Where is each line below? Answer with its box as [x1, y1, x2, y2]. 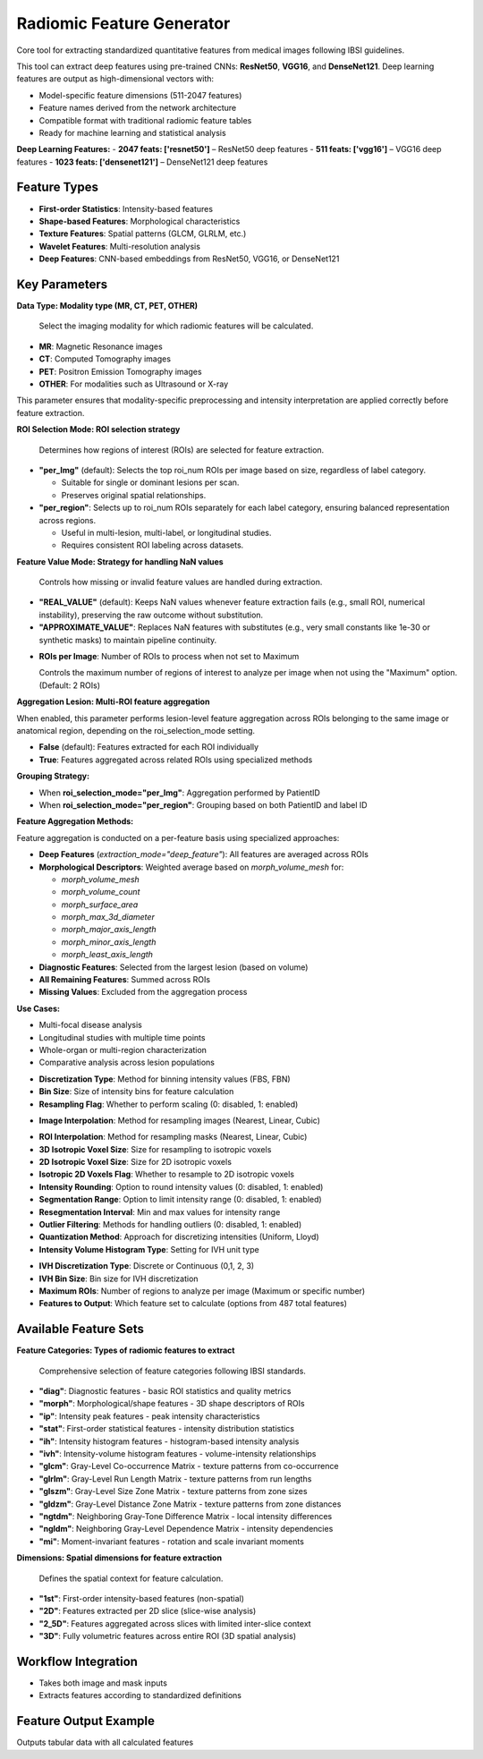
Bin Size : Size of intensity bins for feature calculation [38, 1086, 234, 1097]
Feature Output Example [16, 1713, 156, 1729]
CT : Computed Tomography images [38, 353, 172, 364]
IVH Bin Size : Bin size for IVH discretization [38, 1273, 199, 1284]
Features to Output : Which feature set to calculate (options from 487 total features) [38, 1298, 348, 1309]
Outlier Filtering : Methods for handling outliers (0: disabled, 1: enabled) [38, 1219, 302, 1230]
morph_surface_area [61, 899, 139, 910]
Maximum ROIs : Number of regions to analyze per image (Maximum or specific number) [38, 1286, 366, 1296]
